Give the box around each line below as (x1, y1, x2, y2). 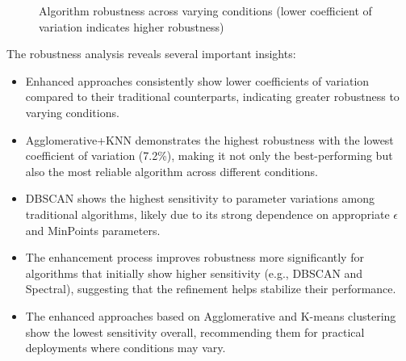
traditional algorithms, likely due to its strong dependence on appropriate (25, 205, 390, 222)
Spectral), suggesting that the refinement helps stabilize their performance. (25, 280, 396, 297)
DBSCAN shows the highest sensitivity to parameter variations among (25, 190, 375, 207)
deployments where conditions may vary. (25, 339, 226, 356)
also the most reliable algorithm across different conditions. (25, 162, 318, 179)
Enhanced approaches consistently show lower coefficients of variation (25, 72, 370, 89)
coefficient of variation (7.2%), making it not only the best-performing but (25, 147, 393, 164)
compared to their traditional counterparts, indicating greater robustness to (25, 88, 400, 105)
